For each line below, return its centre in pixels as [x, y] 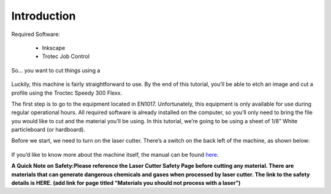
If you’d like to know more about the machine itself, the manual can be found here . [115, 154]
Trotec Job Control [66, 56]
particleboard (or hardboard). [48, 130]
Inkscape [54, 48]
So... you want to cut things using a [56, 70]
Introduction [44, 16]
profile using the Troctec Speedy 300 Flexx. [67, 93]
